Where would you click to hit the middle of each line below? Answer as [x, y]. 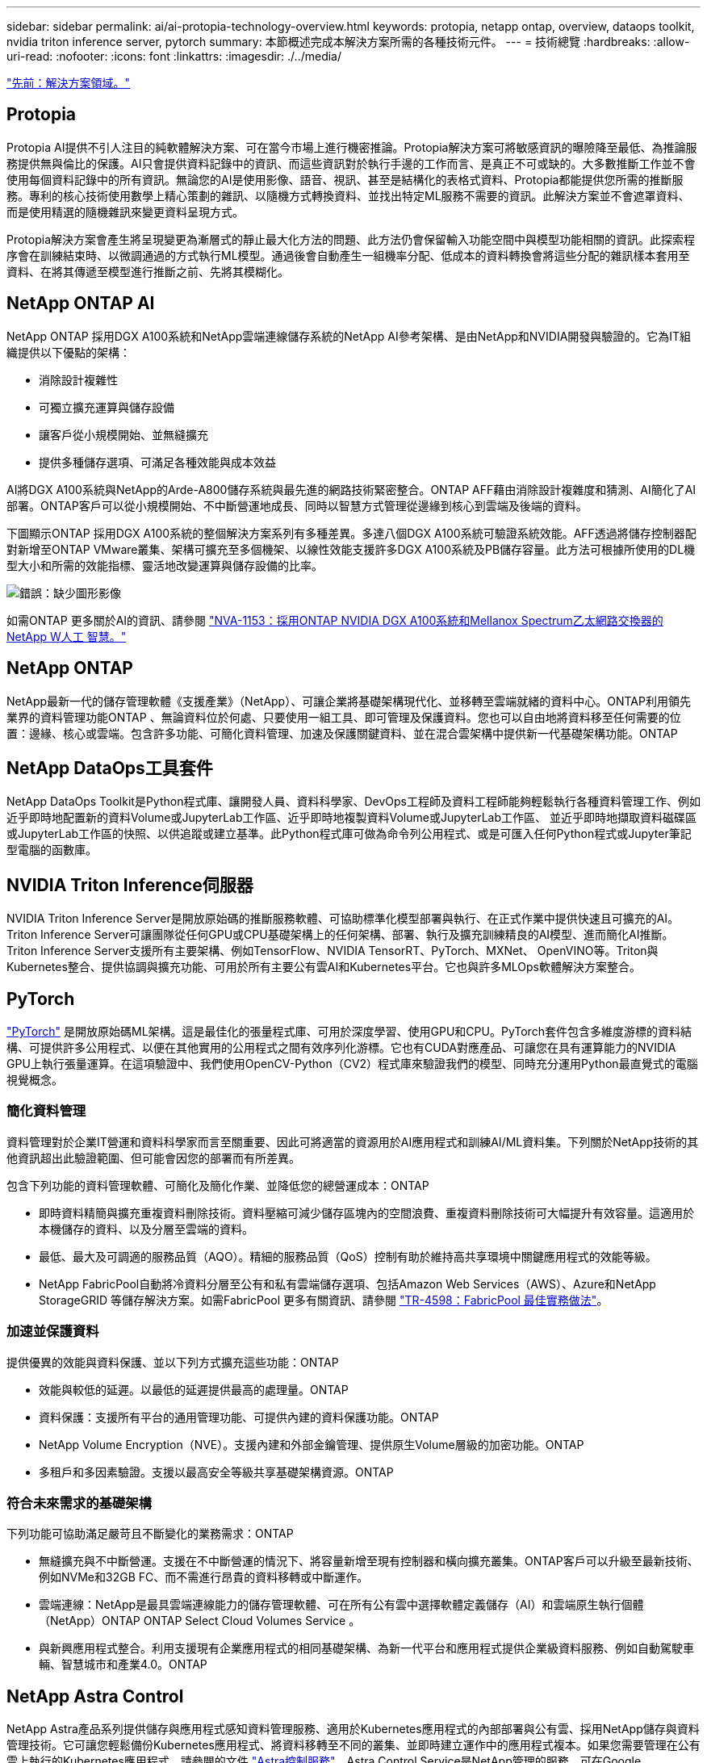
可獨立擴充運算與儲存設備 [107, 407]
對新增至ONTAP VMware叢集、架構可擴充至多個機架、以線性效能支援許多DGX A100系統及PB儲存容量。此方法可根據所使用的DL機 [351, 549]
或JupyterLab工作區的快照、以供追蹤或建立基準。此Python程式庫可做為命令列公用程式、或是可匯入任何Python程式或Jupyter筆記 [349, 834]
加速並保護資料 [53, 1332]
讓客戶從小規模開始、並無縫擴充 [123, 434]
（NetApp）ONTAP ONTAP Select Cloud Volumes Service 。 [200, 1621]
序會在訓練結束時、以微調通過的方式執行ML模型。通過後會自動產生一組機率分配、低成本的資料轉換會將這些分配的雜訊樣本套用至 [348, 255]
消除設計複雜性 [78, 379]
